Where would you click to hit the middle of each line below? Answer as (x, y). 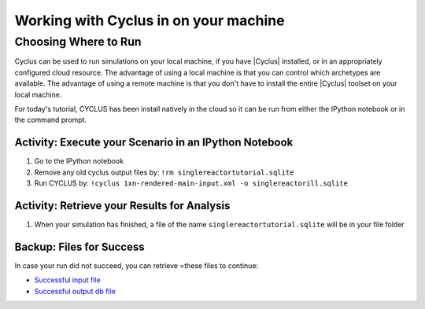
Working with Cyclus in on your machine (150, 20)
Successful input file (68, 280)
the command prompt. (50, 120)
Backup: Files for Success (79, 246)
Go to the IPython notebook (79, 161)
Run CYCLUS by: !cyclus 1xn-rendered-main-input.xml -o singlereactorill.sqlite (191, 183)
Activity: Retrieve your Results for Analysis (122, 206)
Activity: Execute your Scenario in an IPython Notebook (154, 143)
